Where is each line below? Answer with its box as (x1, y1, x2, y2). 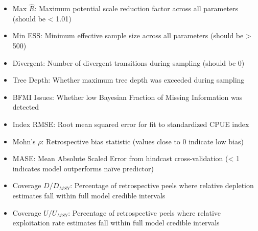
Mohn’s (12, 136, 36, 146)
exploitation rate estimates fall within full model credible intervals (12, 217, 220, 228)
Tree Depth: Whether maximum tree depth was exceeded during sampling (12, 74, 245, 85)
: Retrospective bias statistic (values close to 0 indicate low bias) (41, 136, 244, 146)
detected (12, 101, 39, 112)
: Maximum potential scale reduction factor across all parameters (34, 3, 239, 14)
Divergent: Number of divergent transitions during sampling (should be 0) (12, 57, 245, 68)
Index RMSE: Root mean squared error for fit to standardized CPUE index (12, 118, 249, 129)
